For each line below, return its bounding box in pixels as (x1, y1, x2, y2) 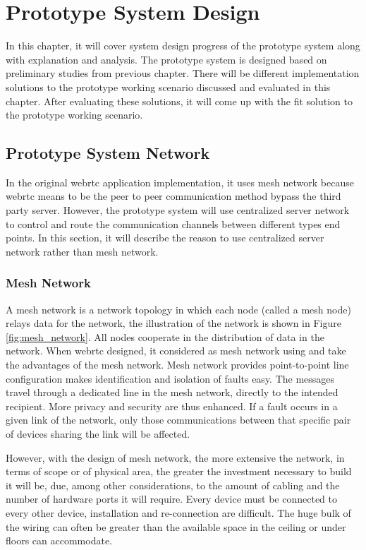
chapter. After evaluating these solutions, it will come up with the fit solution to (6, 93, 353, 108)
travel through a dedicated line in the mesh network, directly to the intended (6, 385, 338, 400)
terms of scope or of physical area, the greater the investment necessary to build (6, 464, 352, 479)
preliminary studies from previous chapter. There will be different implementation (6, 66, 360, 80)
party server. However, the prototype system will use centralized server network (6, 203, 350, 217)
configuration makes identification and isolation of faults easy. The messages (6, 371, 335, 385)
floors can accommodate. (6, 533, 112, 548)
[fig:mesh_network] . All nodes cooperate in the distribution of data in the (6, 329, 324, 344)
